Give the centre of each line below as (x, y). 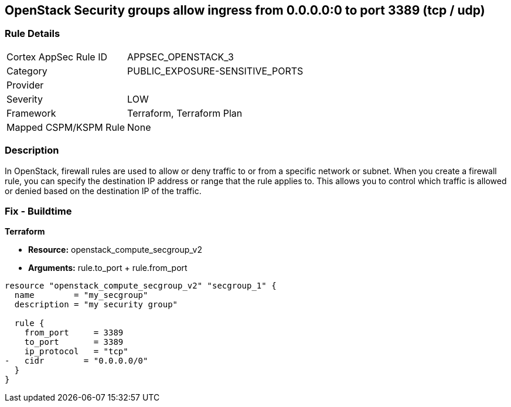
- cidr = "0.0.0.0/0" (76, 361)
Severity (25, 99)
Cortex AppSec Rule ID (57, 57)
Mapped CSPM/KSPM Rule (66, 127)
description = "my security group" (96, 305)
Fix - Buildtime (38, 211)
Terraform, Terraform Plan (185, 113)
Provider (25, 85)
